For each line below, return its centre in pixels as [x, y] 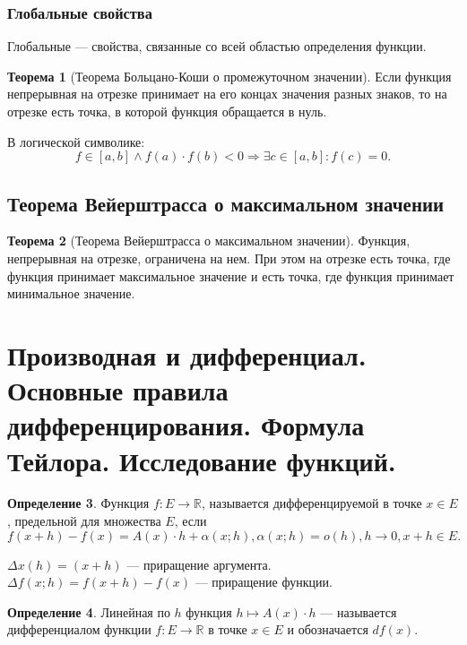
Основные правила [118, 390]
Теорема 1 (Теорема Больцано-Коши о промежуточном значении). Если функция [229, 76]
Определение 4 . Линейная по [89, 611]
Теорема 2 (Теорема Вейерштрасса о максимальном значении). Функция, [209, 241]
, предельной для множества [84, 521]
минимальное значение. [71, 293]
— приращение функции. [264, 582]
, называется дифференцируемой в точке [312, 503]
